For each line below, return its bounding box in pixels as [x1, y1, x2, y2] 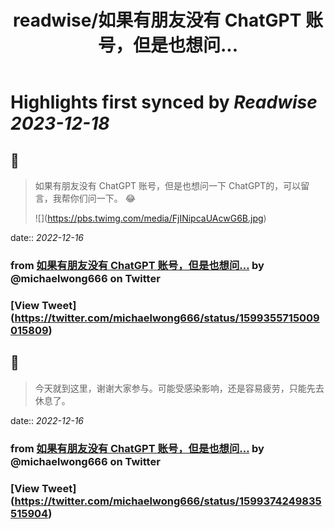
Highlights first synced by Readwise [10, 91, 318, 114]
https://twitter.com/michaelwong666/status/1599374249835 [14, 494, 322, 508]
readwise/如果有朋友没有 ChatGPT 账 [13, 9, 323, 32]
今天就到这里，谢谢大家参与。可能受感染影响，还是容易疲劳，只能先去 [34, 382, 325, 394]
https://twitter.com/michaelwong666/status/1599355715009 [14, 311, 320, 325]
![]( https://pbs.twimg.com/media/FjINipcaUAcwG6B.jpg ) [34, 212, 267, 224]
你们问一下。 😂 [69, 192, 137, 204]
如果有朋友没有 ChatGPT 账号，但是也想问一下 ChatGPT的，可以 [34, 180, 302, 191]
